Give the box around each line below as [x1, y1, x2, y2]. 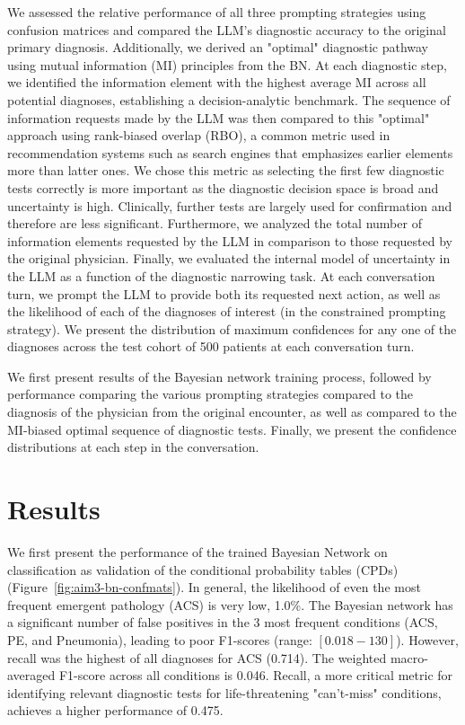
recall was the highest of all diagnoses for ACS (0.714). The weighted [7, 648, 387, 667]
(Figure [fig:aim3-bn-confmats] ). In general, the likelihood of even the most [7, 578, 421, 597]
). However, [396, 630, 459, 649]
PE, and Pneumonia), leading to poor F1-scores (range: [7, 630, 312, 649]
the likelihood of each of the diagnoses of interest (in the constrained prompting [7, 302, 446, 321]
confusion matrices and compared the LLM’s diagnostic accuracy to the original [7, 20, 446, 39]
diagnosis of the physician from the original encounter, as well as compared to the [7, 402, 457, 421]
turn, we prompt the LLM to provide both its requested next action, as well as [7, 284, 441, 303]
